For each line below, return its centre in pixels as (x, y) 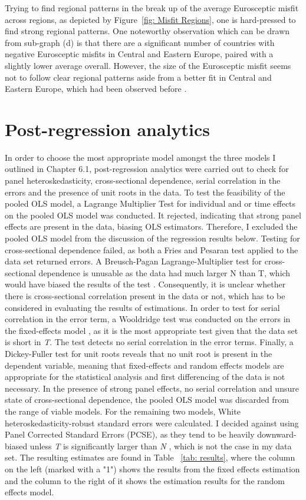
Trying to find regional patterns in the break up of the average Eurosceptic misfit (152, 8)
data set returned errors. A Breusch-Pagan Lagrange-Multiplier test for (134, 261)
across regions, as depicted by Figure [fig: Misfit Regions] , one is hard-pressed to (150, 19)
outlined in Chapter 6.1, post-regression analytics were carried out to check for (147, 169)
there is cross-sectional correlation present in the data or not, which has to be (145, 296)
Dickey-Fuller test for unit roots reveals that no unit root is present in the (139, 353)
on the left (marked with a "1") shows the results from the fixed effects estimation (152, 468)
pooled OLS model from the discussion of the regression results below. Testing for (152, 238)
